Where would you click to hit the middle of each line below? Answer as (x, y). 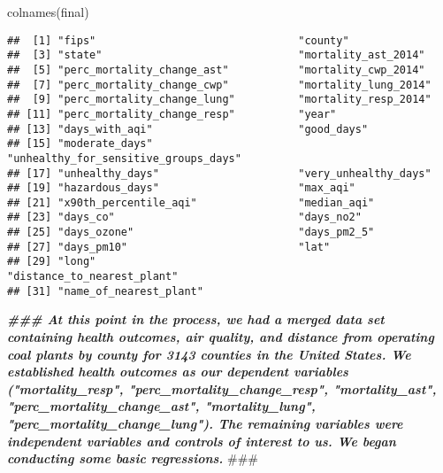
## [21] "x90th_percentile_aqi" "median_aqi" (191, 202)
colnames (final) (48, 12)
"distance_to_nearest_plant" (93, 277)
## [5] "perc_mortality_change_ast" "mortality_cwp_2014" (216, 70)
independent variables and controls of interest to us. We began (202, 441)
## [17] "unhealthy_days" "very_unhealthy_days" (219, 173)
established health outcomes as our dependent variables (178, 372)
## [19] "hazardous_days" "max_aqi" (181, 188)
